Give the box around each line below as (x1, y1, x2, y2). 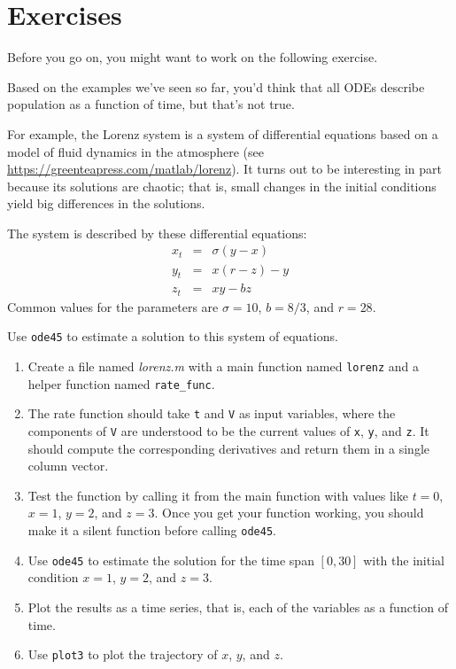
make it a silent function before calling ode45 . (27, 521, 276, 540)
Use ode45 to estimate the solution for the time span (27, 550, 314, 569)
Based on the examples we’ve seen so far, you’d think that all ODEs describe (7, 77, 425, 96)
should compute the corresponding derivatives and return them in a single (27, 439, 429, 457)
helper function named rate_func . (27, 374, 215, 393)
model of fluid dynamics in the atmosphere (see (7, 142, 264, 160)
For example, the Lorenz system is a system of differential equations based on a (7, 124, 438, 143)
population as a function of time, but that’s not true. (7, 95, 295, 113)
